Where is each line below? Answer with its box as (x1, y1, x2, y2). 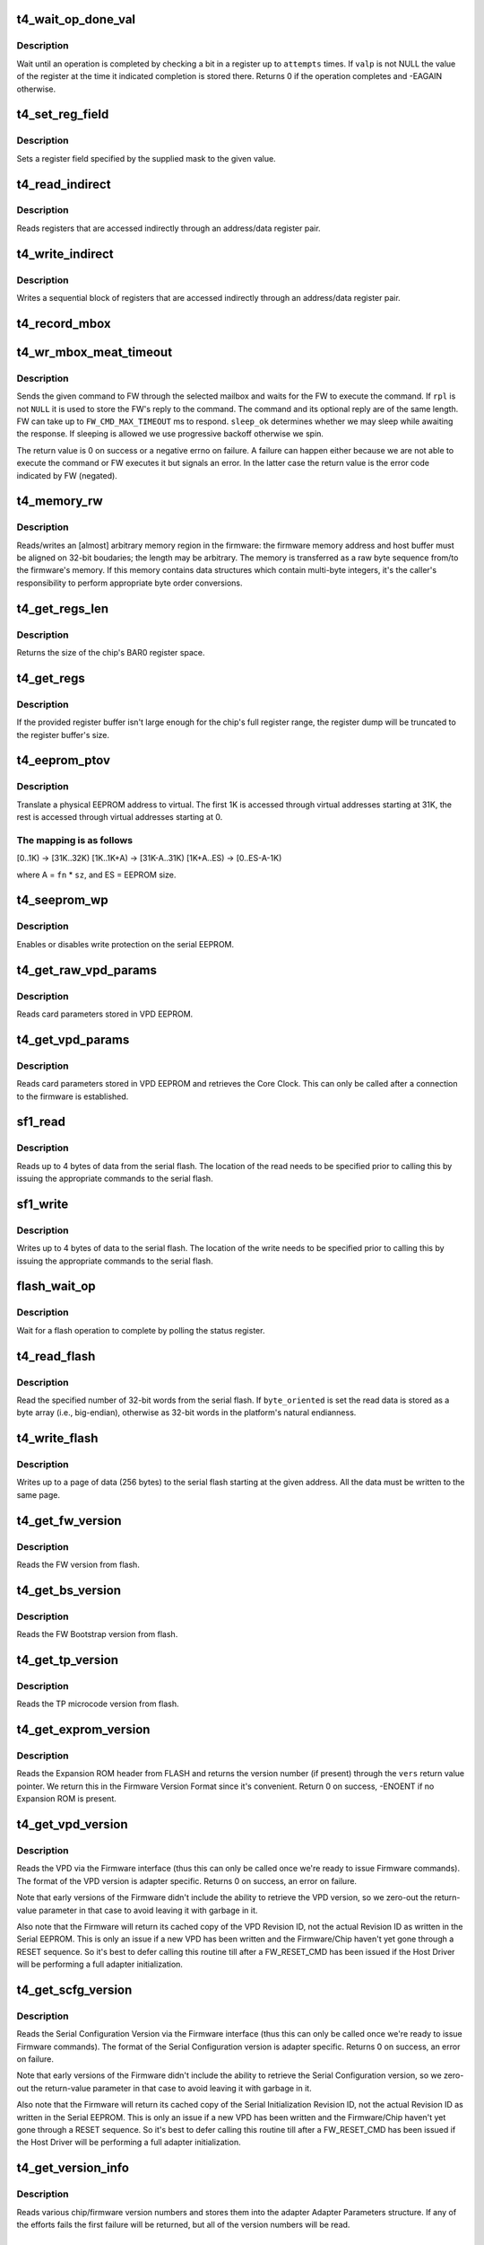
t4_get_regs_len (16, 601, 109, 616)
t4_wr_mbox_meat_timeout (16, 344, 173, 359)
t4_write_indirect (16, 246, 114, 261)
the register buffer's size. (16, 729, 110, 740)
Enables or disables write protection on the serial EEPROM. (16, 938, 235, 949)
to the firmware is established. (16, 1091, 129, 1102)
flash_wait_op (16, 1279, 96, 1294)
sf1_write (16, 1196, 69, 1211)
